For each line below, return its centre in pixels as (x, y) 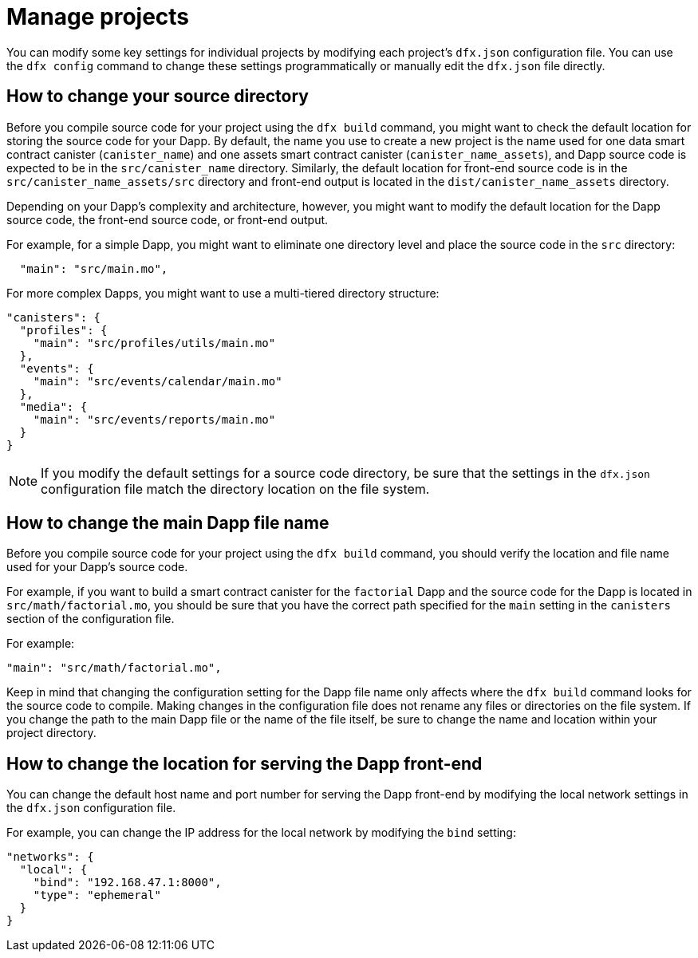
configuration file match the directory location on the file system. (235, 489)
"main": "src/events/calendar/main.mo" (158, 381)
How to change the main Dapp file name (168, 523)
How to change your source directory (158, 97)
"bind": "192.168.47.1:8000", (127, 883)
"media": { (53, 406)
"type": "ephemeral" (97, 895)
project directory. (51, 733)
